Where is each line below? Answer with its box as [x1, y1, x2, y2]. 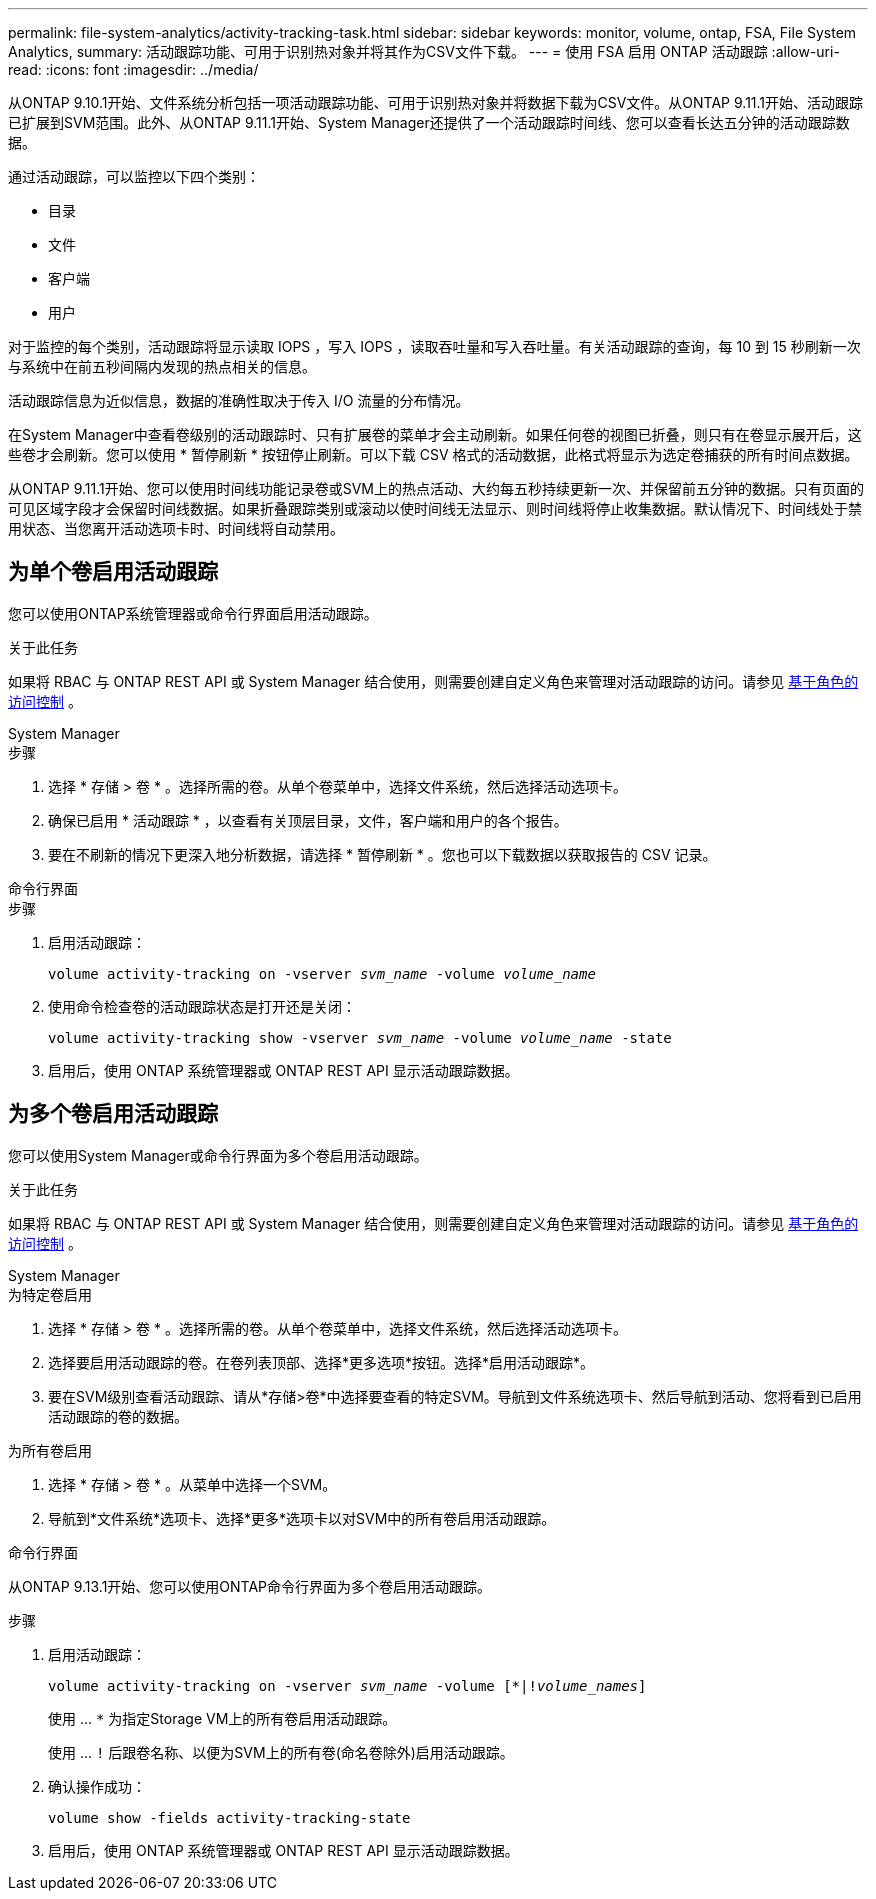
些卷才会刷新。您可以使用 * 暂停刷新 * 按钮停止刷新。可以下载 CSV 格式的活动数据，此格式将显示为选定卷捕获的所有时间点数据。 [8, 446, 859, 463]
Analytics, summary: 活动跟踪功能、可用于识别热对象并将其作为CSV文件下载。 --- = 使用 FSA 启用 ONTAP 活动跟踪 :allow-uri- [8, 43, 840, 60]
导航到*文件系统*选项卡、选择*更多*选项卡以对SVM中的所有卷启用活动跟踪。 [48, 1509, 556, 1527]
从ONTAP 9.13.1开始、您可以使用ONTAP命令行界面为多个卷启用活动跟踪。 [8, 1577, 492, 1595]
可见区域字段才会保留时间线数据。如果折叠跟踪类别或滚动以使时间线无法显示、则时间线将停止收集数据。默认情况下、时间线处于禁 [8, 500, 862, 517]
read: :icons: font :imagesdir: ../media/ [8, 61, 259, 78]
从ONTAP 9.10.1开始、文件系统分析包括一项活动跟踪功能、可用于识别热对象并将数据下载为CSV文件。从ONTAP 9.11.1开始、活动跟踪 [8, 94, 864, 111]
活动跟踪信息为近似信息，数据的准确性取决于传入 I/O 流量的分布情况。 [8, 392, 470, 409]
